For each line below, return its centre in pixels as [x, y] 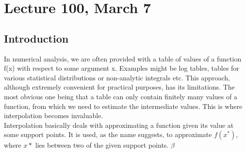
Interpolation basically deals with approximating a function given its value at [119, 125]
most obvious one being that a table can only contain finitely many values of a [121, 96]
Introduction [36, 38]
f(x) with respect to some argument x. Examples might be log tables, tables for [122, 68]
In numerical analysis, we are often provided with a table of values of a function [123, 58]
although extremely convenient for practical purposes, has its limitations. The [119, 87]
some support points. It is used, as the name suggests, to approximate [108, 134]
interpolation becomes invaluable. [54, 115]
